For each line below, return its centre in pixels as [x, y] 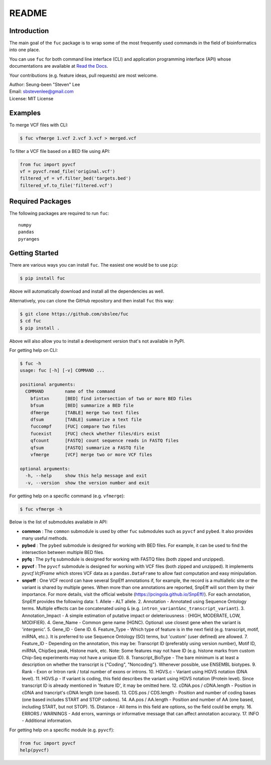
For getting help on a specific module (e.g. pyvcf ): [62, 730]
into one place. [25, 50]
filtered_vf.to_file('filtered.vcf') [66, 185]
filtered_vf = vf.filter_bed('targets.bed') [76, 178]
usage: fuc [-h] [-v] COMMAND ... [62, 370]
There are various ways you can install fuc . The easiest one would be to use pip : [94, 265]
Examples [25, 113]
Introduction [29, 31]
